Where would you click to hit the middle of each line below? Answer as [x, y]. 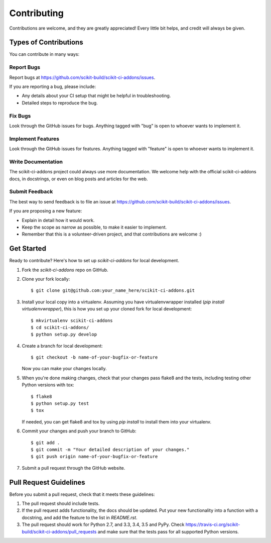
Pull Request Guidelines [47, 482]
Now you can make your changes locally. [64, 369]
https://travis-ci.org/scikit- [213, 524]
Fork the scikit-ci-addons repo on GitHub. [65, 270]
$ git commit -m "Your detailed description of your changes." [110, 450]
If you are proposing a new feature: [46, 211]
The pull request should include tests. [61, 504]
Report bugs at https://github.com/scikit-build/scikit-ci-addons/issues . [82, 77]
